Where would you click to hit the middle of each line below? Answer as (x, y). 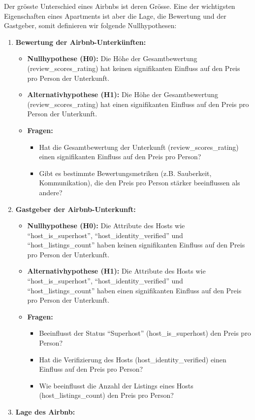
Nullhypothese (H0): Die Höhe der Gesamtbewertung (112, 58)
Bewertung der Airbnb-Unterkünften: (81, 42)
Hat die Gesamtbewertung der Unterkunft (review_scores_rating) (139, 147)
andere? (51, 192)
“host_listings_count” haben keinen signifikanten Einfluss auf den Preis (136, 245)
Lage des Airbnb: (45, 412)
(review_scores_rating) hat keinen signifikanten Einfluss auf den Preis (134, 68)
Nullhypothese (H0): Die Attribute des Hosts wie (106, 226)
